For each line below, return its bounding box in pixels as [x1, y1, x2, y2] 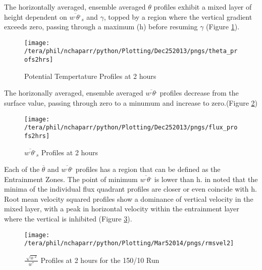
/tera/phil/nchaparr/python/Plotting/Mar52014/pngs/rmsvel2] [24, 240, 234, 247]
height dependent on [4, 11, 67, 22]
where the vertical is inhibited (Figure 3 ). [4, 213, 132, 224]
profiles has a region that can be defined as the [75, 164, 221, 174]
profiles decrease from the [160, 87, 239, 98]
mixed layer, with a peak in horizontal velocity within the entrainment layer [4, 203, 239, 214]
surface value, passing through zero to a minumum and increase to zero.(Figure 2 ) [4, 97, 258, 108]
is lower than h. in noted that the [154, 173, 258, 184]
